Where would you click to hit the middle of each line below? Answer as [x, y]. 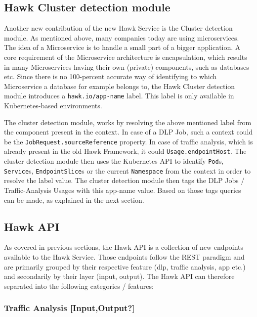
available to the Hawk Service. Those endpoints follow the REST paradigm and [124, 257]
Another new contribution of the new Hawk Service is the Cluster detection [118, 28]
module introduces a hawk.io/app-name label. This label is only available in [119, 96]
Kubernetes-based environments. [53, 106]
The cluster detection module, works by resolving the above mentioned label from [128, 122]
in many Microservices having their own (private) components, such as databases [127, 67]
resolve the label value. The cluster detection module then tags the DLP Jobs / [124, 180]
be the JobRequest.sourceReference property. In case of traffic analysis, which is [128, 141]
